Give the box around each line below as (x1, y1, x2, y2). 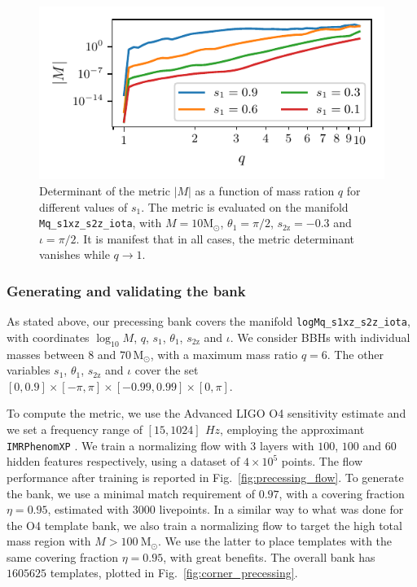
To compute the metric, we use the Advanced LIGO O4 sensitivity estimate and (7, 405, 406, 422)
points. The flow (281, 453, 363, 470)
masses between (7, 345, 85, 362)
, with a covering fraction (279, 484, 405, 502)
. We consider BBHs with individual (230, 328, 410, 345)
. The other (327, 345, 384, 362)
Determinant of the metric (39, 182, 170, 199)
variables (7, 361, 50, 379)
